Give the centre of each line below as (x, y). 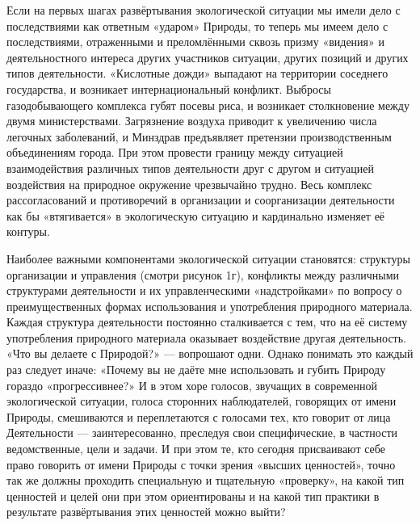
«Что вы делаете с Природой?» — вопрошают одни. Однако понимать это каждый (210, 353)
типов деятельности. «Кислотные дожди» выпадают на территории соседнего (197, 73)
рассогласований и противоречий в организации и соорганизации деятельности (201, 200)
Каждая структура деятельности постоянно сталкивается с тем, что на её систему (207, 322)
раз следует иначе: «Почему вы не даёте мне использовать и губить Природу (196, 370)
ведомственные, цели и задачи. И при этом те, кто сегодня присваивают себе (196, 449)
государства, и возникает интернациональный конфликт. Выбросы (169, 88)
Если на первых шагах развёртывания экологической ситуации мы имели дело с (204, 10)
